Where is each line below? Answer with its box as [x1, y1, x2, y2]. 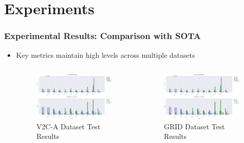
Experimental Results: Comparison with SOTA [4, 29, 201, 42]
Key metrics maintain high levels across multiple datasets [16, 49, 195, 60]
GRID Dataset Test [164, 121, 225, 131]
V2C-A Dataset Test [36, 121, 101, 131]
